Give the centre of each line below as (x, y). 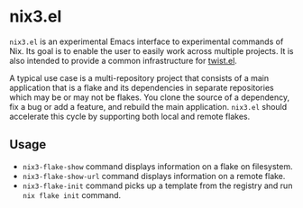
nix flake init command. (72, 194)
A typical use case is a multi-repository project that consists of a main (139, 77)
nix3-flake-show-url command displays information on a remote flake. (154, 176)
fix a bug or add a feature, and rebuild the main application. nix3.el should (148, 106)
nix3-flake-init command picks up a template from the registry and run (157, 185)
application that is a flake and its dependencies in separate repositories (142, 87)
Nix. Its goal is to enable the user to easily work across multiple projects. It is (151, 50)
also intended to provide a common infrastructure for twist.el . (123, 60)
